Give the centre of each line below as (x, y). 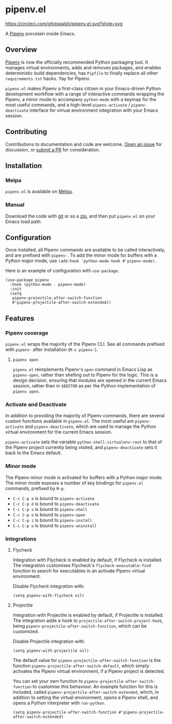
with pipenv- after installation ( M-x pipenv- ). (52, 349)
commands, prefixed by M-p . (35, 488)
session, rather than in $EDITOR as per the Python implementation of (84, 386)
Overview (21, 50)
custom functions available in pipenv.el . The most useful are (70, 421)
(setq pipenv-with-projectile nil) (51, 651)
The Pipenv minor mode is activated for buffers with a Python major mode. (84, 477)
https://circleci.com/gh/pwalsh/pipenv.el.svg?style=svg (64, 24)
